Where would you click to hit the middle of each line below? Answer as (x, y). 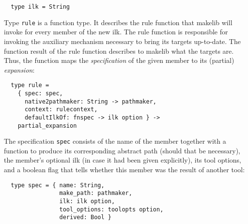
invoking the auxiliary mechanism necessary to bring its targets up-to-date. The (122, 41)
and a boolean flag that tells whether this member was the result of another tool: (124, 170)
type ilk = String (40, 7)
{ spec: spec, (40, 93)
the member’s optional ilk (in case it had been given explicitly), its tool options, (123, 160)
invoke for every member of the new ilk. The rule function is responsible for (116, 32)
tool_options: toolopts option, (111, 209)
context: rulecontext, (61, 110)
